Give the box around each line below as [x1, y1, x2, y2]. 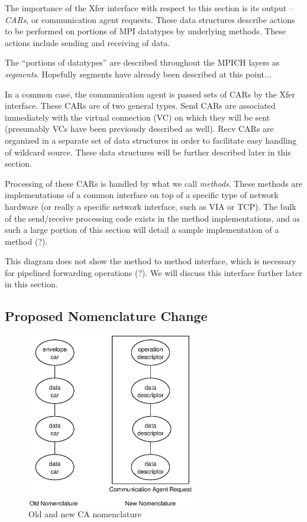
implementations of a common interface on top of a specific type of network [5, 189, 279, 201]
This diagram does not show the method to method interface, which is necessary [5, 255, 296, 267]
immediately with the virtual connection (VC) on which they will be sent [5, 111, 270, 123]
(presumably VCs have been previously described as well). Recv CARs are [5, 122, 274, 135]
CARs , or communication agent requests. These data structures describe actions [5, 13, 295, 25]
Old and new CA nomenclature [28, 507, 141, 520]
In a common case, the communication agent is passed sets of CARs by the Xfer [5, 87, 296, 100]
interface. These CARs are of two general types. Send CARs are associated [5, 99, 276, 112]
